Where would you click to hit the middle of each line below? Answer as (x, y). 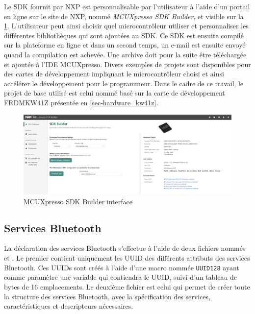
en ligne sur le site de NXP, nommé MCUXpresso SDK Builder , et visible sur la (124, 16)
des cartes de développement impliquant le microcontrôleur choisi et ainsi (114, 74)
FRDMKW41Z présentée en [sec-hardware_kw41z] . (81, 102)
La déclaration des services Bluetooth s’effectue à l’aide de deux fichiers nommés (125, 248)
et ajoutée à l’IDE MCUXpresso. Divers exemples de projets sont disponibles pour (127, 64)
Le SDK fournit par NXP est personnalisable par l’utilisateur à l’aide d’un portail (127, 6)
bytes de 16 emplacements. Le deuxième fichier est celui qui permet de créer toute (127, 286)
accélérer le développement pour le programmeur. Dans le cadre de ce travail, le (124, 83)
